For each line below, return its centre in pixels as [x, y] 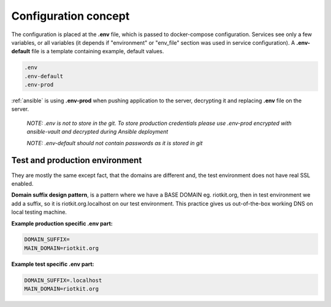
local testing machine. [39, 212]
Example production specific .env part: [62, 223]
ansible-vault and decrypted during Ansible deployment [97, 132]
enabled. [22, 183]
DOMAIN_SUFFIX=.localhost [63, 280]
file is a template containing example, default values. [98, 51]
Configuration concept [70, 16]
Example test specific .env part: [53, 264]
